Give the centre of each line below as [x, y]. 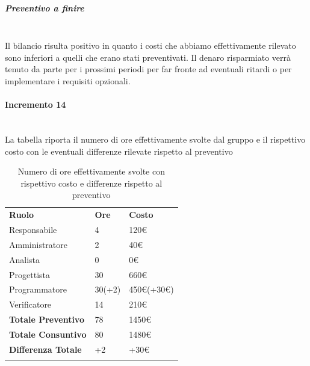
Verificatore [30, 304]
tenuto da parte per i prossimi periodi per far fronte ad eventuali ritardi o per [148, 69]
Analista [25, 259]
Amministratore [38, 244]
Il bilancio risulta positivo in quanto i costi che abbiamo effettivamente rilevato [150, 45]
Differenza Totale [45, 349]
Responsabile [33, 229]
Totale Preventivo [47, 319]
